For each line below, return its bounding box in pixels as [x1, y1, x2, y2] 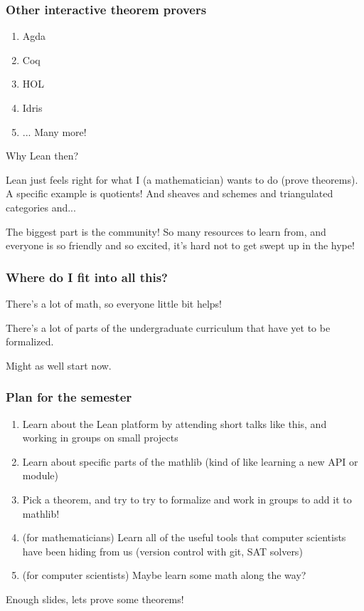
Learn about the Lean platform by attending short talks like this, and [22, 416, 327, 431]
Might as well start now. [6, 357, 112, 372]
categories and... [6, 199, 76, 214]
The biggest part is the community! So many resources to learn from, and [6, 224, 326, 239]
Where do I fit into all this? [6, 268, 168, 286]
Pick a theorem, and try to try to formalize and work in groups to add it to [22, 491, 352, 506]
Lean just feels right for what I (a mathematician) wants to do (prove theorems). [6, 172, 358, 187]
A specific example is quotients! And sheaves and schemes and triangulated [6, 186, 333, 201]
